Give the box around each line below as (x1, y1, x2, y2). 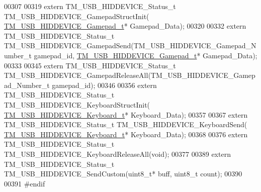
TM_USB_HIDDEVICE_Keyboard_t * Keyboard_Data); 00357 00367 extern (4, 109, 248, 120)
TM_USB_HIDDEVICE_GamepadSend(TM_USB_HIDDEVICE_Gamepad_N (4, 40, 256, 51)
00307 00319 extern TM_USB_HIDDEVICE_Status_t (4, 1, 176, 11)
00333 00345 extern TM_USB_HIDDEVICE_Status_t (4, 60, 176, 70)
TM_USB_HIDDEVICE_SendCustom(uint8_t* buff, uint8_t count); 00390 (4, 168, 242, 179)
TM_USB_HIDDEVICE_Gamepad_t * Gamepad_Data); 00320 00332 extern (4, 21, 246, 31)
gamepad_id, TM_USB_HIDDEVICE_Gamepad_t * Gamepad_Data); (34, 50, 257, 60)
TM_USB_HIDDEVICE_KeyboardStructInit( (4, 99, 150, 110)
